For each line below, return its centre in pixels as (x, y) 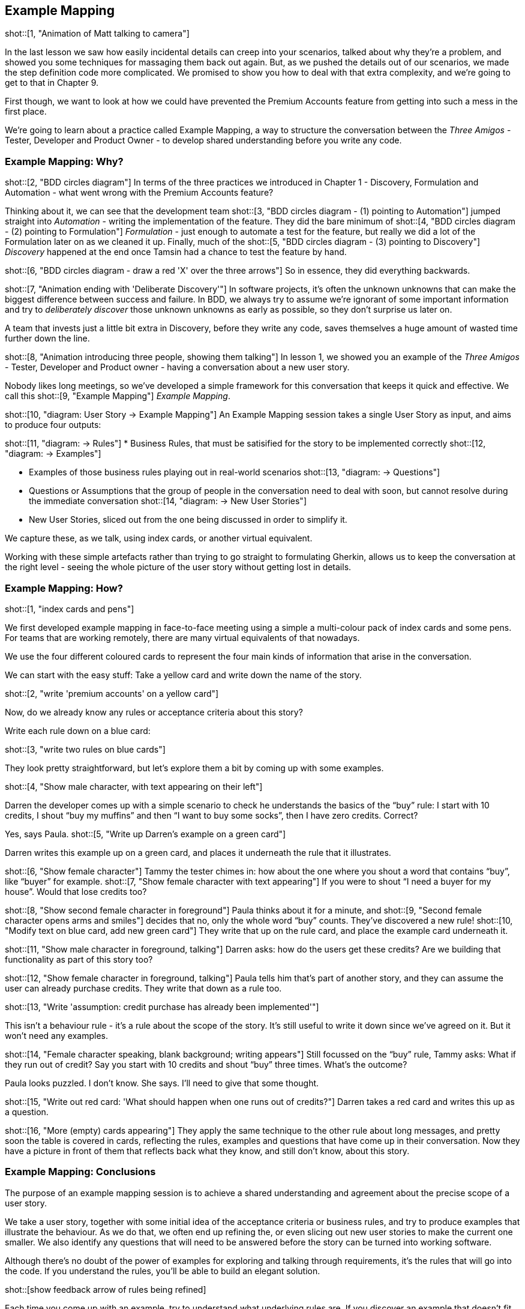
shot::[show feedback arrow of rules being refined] (106, 1289)
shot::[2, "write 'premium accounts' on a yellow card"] (112, 693)
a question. (27, 1112)
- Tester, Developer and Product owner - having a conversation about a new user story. (177, 367)
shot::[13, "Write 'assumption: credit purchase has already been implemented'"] (162, 1007)
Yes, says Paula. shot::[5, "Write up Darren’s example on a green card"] (145, 834)
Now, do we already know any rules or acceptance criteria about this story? (154, 712)
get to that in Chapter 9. (52, 83)
